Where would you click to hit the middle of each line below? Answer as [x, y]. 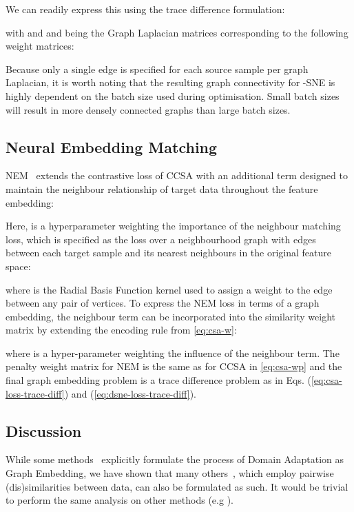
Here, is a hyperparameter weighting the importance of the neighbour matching [173, 226]
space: [18, 266]
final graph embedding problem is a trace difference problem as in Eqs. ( [158, 380]
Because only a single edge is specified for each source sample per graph [157, 69]
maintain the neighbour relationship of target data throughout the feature [162, 188]
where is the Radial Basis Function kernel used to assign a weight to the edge [169, 289]
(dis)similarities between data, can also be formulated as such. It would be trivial [177, 486]
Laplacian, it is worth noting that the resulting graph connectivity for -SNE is [170, 82]
